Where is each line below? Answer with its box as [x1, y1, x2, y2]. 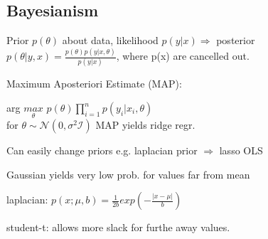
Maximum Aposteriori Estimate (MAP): [6, 76, 182, 91]
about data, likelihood [62, 33, 159, 48]
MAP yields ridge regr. [95, 117, 195, 132]
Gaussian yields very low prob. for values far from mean [6, 166, 250, 181]
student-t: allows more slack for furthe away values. [6, 220, 230, 235]
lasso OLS [219, 143, 263, 158]
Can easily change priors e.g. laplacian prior [6, 143, 198, 158]
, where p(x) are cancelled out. [116, 48, 250, 63]
